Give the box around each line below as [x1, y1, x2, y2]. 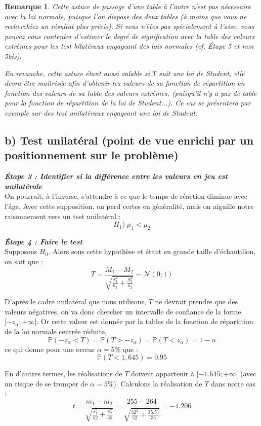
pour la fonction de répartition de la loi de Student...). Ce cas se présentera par [5, 97, 251, 108]
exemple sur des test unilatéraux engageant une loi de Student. [5, 107, 198, 118]
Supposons [5, 246, 37, 257]
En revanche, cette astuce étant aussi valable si [5, 67, 150, 78]
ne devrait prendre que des [155, 296, 238, 307]
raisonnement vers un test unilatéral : [5, 210, 121, 221]
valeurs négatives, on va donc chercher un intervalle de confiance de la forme [5, 306, 241, 316]
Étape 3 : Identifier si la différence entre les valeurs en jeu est [5, 171, 228, 182]
